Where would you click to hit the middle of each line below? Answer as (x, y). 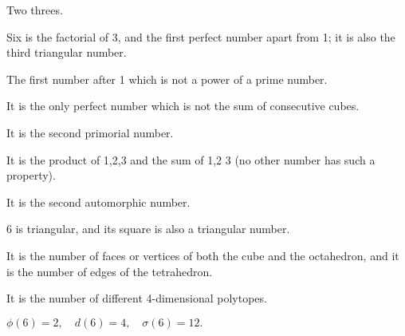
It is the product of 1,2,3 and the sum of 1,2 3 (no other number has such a (191, 159)
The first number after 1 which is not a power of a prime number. (167, 79)
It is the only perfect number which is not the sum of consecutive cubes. (183, 106)
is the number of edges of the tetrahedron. (110, 271)
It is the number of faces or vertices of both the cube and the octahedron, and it (203, 255)
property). (31, 175)
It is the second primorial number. (90, 132)
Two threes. (35, 10)
